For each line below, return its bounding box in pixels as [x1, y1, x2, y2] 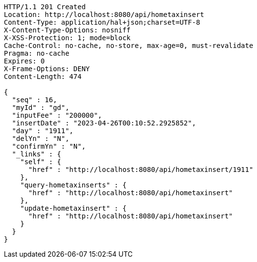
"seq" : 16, [12, 96, 57, 104]
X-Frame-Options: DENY [4, 65, 90, 73]
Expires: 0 [4, 57, 45, 65]
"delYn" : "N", [12, 135, 69, 142]
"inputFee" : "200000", [12, 111, 102, 119]
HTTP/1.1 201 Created [4, 3, 86, 11]
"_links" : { [12, 150, 62, 158]
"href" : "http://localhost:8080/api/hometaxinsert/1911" [28, 166, 254, 173]
